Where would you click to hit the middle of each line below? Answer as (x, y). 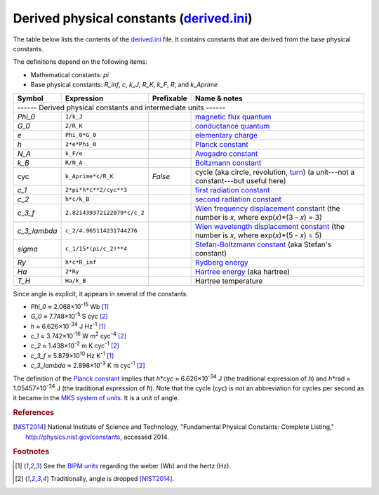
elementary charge (226, 135)
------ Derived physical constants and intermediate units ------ (121, 107)
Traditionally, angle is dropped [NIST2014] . (112, 479)
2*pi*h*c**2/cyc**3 (96, 190)
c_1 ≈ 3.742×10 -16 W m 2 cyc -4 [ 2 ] (78, 336)
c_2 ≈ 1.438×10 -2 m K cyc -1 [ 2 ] (75, 345)
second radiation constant (239, 199)
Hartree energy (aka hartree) (243, 272)
